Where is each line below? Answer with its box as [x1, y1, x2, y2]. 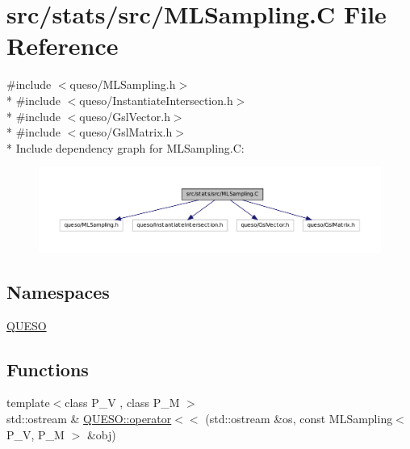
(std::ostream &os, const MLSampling [205, 410, 393, 427]
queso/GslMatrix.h [79, 124, 173, 141]
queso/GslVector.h [79, 107, 170, 124]
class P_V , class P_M [65, 394, 180, 411]
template [6, 394, 50, 411]
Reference [6, 29, 119, 62]
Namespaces [6, 279, 110, 304]
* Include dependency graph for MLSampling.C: [6, 139, 245, 156]
